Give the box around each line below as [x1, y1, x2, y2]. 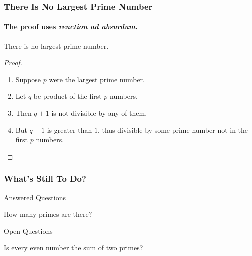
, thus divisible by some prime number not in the [97, 124, 248, 135]
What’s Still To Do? [4, 172, 86, 185]
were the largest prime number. [49, 74, 145, 84]
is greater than [47, 124, 92, 135]
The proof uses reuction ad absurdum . [4, 21, 138, 32]
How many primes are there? [4, 209, 92, 219]
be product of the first [33, 91, 102, 101]
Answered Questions [4, 192, 66, 202]
